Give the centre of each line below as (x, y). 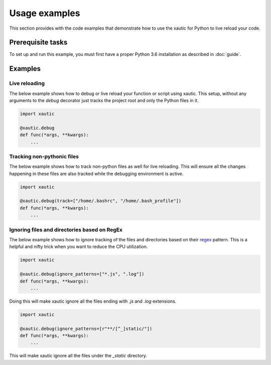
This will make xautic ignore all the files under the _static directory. (78, 356)
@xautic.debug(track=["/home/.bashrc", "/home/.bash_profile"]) (101, 201)
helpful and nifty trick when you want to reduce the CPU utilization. (79, 247)
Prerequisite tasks (38, 42)
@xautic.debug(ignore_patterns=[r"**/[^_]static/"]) (86, 329)
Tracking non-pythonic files (44, 156)
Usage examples (45, 13)
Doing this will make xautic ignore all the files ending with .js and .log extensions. (93, 301)
